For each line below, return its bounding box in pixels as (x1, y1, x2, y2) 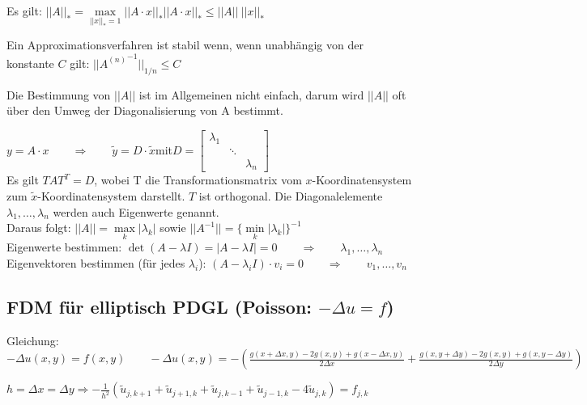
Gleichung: (6, 331, 59, 348)
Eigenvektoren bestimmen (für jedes (6, 255, 185, 272)
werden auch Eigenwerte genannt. (53, 203, 219, 220)
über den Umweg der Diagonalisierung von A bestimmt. (6, 102, 283, 119)
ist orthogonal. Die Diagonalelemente (198, 188, 383, 205)
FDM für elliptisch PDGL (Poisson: (6, 294, 313, 319)
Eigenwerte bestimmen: (6, 238, 122, 255)
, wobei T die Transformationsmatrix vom (94, 171, 302, 188)
